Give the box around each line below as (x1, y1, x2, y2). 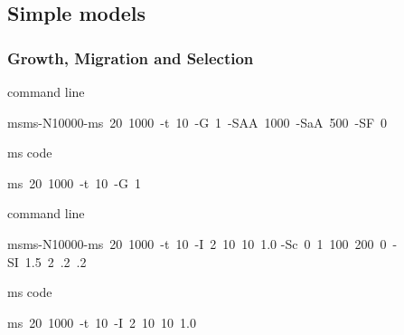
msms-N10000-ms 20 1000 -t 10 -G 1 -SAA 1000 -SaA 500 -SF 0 (7, 112, 388, 131)
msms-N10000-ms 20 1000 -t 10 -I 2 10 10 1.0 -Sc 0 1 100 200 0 (7, 234, 387, 253)
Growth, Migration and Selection (7, 46, 254, 69)
